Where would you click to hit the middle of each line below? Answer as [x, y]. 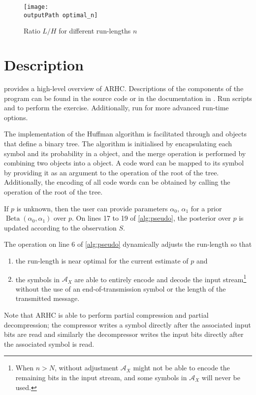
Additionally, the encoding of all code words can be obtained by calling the [117, 182]
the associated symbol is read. [49, 344]
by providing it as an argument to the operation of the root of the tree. [112, 172]
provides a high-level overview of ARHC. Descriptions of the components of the [124, 88]
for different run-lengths [95, 31]
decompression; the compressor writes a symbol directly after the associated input [128, 324]
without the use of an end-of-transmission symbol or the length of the [121, 288]
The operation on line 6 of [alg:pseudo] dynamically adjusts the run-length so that [128, 244]
